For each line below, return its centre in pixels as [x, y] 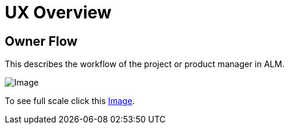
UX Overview [58, 12]
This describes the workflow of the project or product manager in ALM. [145, 64]
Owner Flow [41, 41]
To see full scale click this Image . [70, 101]
